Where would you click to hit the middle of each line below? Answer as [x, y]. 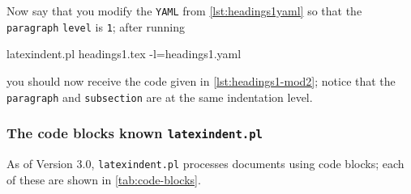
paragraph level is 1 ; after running [96, 26]
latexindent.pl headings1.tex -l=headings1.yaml [124, 54]
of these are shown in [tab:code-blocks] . [104, 179]
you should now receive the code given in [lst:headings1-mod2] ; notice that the [201, 80]
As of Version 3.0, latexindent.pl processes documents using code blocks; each [205, 163]
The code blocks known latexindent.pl [135, 133]
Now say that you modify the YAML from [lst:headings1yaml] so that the [184, 11]
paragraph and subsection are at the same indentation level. [160, 97]
